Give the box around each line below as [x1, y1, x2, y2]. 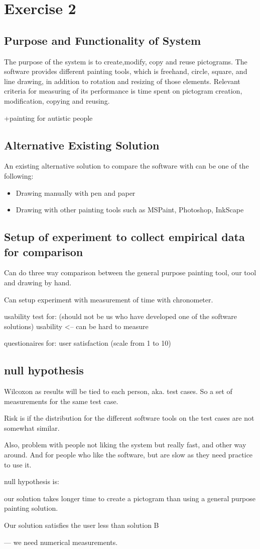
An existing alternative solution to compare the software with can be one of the [4, 161, 249, 171]
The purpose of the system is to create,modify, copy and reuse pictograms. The [4, 56, 247, 66]
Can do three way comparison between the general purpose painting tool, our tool [4, 267, 256, 278]
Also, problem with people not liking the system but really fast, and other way [4, 439, 246, 450]
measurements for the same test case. [4, 396, 118, 406]
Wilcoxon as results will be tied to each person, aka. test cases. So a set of [4, 386, 232, 397]
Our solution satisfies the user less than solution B [4, 520, 159, 530]
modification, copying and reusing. [4, 95, 110, 106]
